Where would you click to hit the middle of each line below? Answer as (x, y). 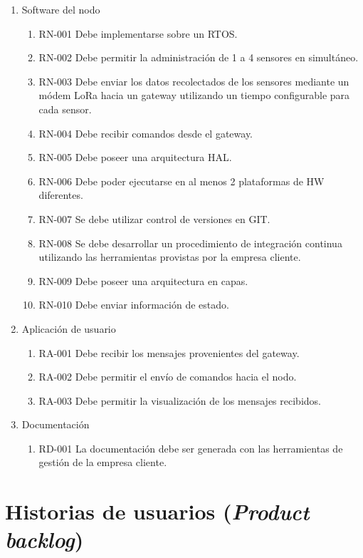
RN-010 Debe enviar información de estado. (134, 305)
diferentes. (61, 195)
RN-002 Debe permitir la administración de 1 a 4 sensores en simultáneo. (199, 57)
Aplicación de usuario (69, 328)
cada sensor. (65, 109)
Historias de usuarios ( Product (157, 512)
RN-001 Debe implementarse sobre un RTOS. (138, 33)
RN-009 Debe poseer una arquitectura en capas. (143, 280)
